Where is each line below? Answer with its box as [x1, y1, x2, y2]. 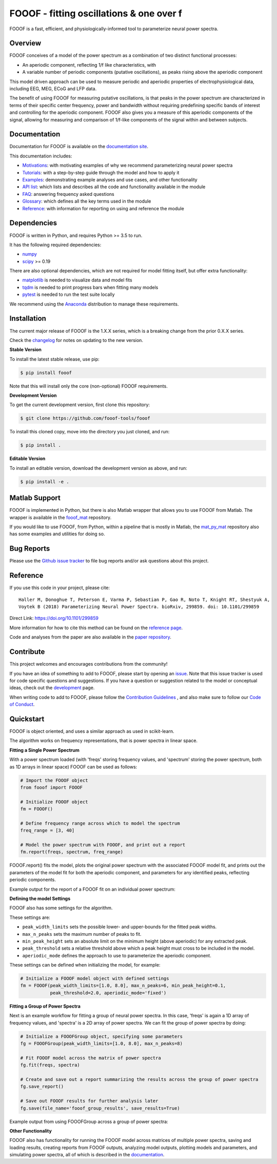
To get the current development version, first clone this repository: [9, 402, 150, 408]
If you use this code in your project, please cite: [9, 585, 110, 591]
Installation [9, 314, 46, 323]
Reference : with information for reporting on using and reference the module [22, 205, 184, 211]
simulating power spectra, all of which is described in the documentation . [9, 1152, 165, 1158]
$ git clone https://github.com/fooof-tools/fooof [20, 415, 151, 422]
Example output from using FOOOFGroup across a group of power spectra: [9, 1118, 169, 1125]
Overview [9, 39, 42, 48]
